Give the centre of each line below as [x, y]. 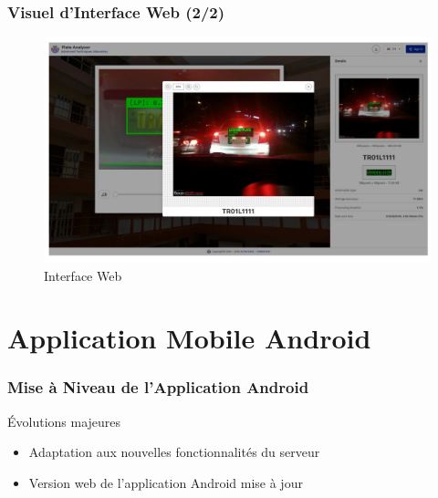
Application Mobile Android [189, 338]
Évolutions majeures [64, 421]
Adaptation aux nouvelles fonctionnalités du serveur [174, 452]
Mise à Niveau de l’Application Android [158, 387]
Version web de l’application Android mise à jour [166, 482]
